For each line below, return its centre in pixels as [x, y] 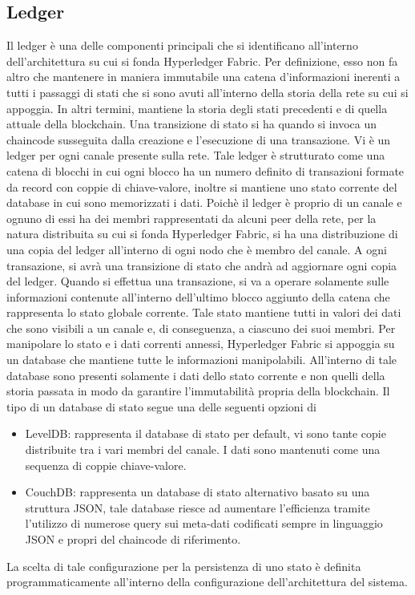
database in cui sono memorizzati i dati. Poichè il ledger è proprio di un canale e [204, 202]
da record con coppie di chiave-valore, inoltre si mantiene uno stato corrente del [202, 186]
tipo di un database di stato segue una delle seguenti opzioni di [161, 406]
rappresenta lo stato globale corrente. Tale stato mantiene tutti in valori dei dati [204, 312]
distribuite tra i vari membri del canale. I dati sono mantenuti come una [203, 449]
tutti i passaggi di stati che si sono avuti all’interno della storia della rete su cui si [207, 92]
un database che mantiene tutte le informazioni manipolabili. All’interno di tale [202, 360]
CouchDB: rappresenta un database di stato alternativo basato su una [197, 492]
